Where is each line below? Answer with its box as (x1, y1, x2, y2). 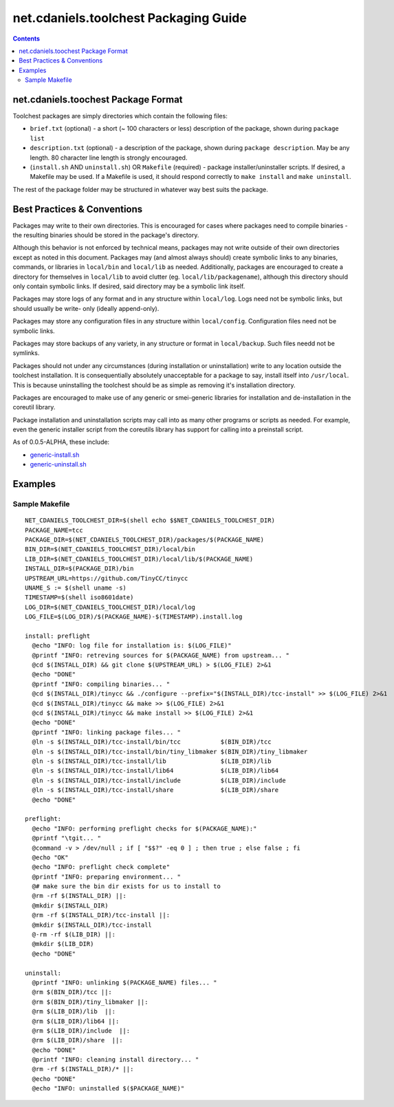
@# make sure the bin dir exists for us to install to (32, 883, 221, 890)
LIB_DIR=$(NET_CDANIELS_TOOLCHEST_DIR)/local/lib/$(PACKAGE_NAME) (25, 555, 254, 563)
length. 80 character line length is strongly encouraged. (30, 153, 188, 162)
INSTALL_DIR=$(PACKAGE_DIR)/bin (25, 565, 134, 572)
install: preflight (25, 632, 91, 640)
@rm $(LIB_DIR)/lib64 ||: (32, 1017, 120, 1025)
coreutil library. (12, 403, 56, 411)
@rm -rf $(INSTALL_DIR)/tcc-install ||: (32, 912, 171, 919)
